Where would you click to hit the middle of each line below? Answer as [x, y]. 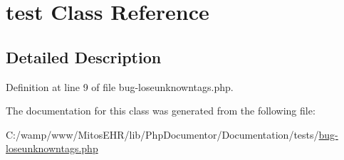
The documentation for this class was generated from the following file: [161, 111]
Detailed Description [84, 57]
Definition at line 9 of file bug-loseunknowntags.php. [120, 86]
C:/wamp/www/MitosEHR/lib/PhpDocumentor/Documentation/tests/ [162, 134]
